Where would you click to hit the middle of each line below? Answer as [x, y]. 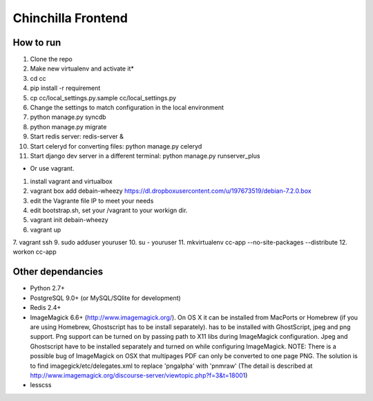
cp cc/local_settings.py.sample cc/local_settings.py [103, 97]
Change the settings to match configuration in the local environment [127, 108]
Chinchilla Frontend [70, 18]
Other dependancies [58, 272]
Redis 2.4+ [46, 308]
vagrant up [46, 230]
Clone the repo [51, 59]
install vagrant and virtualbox [71, 181]
